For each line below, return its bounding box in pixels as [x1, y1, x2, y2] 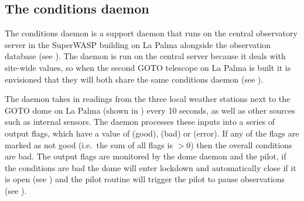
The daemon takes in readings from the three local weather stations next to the [5, 93, 291, 105]
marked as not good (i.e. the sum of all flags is [5, 138, 173, 151]
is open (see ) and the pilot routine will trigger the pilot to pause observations [5, 173, 285, 185]
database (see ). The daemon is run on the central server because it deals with [5, 50, 286, 62]
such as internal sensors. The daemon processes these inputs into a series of [5, 115, 275, 128]
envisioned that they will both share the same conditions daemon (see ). [5, 73, 264, 85]
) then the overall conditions [190, 138, 292, 151]
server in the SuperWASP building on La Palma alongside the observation [5, 38, 271, 50]
